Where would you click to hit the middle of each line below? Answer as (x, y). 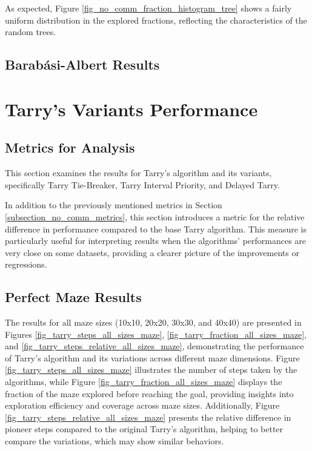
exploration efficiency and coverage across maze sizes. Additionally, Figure (142, 405)
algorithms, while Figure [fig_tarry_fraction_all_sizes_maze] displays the (144, 382)
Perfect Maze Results (73, 297)
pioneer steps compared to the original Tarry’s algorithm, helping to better (144, 429)
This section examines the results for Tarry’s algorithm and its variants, (138, 173)
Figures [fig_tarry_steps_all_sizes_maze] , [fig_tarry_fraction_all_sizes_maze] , (156, 334)
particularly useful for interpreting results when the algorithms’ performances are (156, 241)
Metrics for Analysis (70, 147)
